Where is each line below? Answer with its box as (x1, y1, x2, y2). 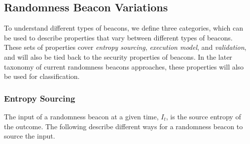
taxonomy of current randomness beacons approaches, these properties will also (4, 61, 244, 72)
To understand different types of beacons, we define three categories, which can (4, 23, 243, 33)
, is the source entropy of (166, 111, 241, 121)
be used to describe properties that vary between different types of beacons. (4, 32, 233, 42)
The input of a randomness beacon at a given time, (4, 111, 159, 121)
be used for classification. (4, 71, 80, 81)
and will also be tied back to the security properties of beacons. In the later (4, 51, 232, 62)
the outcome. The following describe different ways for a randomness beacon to (4, 121, 243, 131)
